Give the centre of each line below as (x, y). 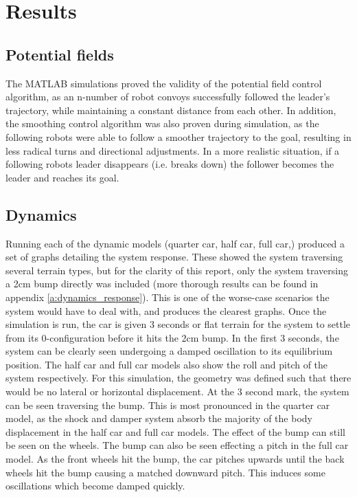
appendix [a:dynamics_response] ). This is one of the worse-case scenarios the (168, 297)
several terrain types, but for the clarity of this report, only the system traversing (177, 270)
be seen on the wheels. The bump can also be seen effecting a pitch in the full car (177, 445)
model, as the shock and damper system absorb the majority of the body (159, 418)
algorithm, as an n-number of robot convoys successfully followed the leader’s (168, 97)
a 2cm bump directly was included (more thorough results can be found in (162, 284)
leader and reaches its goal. (62, 177)
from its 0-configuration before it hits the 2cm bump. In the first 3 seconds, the (172, 337)
